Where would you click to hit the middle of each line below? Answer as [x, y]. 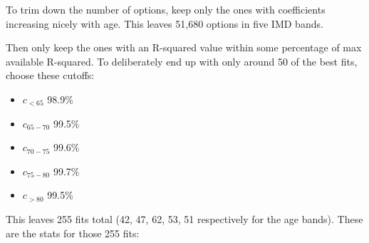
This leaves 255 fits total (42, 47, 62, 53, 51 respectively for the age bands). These [184, 218]
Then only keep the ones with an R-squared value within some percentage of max [184, 47]
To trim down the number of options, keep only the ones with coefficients [166, 9]
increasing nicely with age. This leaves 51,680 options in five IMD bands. [165, 23]
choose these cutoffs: [50, 75]
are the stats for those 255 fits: [73, 233]
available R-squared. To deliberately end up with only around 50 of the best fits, [182, 61]
